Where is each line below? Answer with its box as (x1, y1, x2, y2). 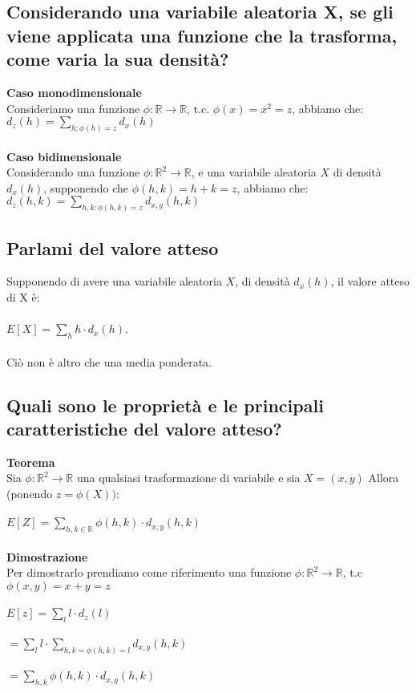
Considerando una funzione (6, 164, 140, 180)
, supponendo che (43, 179, 129, 196)
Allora (368, 469, 399, 486)
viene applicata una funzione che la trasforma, (6, 22, 398, 47)
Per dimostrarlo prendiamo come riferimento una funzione (6, 564, 292, 581)
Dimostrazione (6, 548, 88, 565)
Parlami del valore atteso (6, 235, 219, 260)
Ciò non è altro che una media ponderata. (6, 353, 212, 370)
